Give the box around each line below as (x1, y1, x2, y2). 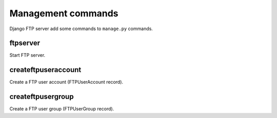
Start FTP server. (9, 52, 46, 58)
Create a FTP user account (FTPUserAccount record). (9, 79, 123, 85)
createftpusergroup (9, 92, 74, 101)
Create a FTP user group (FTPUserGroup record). (9, 106, 114, 112)
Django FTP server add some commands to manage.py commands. (9, 26, 153, 32)
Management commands (9, 8, 118, 19)
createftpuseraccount (9, 65, 82, 74)
